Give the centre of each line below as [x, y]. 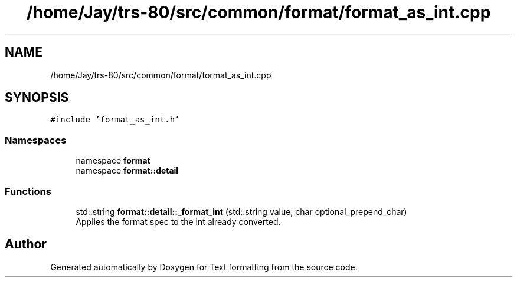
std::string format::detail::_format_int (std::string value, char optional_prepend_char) [241, 211]
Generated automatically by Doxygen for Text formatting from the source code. [204, 267]
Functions [28, 191]
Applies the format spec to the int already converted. [178, 221]
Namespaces [36, 140]
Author [26, 244]
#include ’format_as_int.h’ [115, 120]
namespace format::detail [127, 171]
